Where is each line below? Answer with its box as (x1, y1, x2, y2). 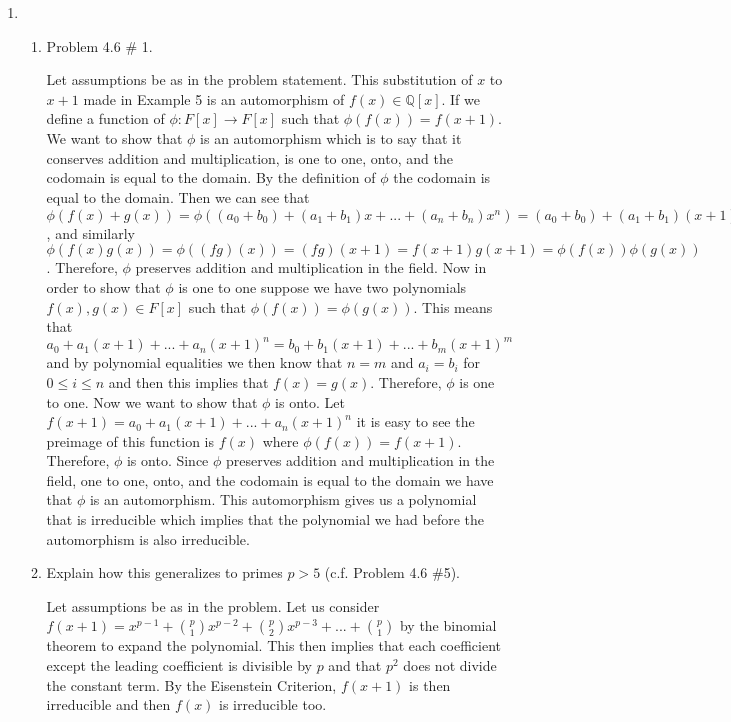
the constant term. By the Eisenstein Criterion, (46, 674, 337, 695)
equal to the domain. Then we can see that (46, 186, 310, 207)
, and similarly (46, 222, 136, 243)
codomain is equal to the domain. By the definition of (46, 167, 376, 188)
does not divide (403, 655, 497, 676)
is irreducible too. (219, 694, 327, 715)
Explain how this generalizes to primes (46, 562, 283, 583)
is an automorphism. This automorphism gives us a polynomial (89, 489, 477, 510)
